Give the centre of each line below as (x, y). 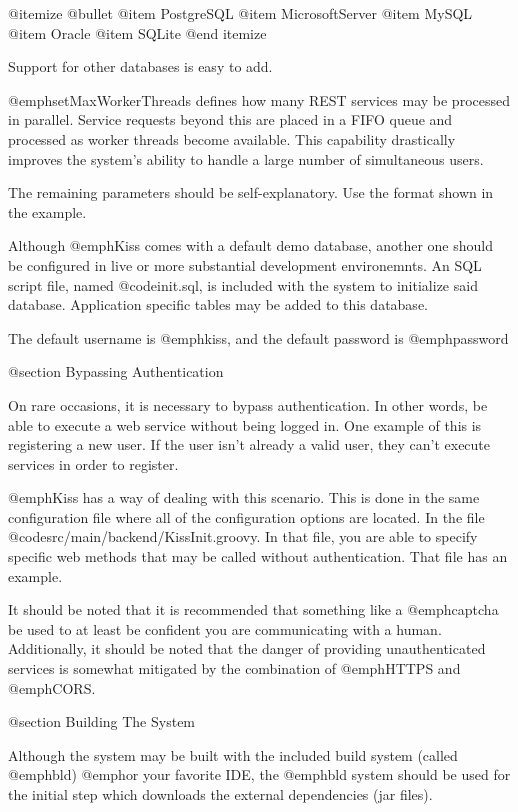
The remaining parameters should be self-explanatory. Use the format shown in (251, 192)
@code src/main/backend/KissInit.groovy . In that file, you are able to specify (243, 536)
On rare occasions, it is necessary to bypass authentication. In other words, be (248, 404)
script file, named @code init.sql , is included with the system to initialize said (243, 284)
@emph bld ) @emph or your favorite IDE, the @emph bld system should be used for (259, 774)
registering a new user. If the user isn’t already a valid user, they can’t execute (249, 444)
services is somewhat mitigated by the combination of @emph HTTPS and (234, 668)
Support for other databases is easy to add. (140, 66)
